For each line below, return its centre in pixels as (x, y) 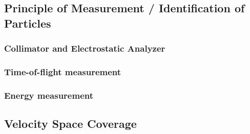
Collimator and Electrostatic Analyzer (85, 48)
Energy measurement (49, 95)
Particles (28, 23)
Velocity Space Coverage (70, 124)
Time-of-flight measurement (63, 71)
